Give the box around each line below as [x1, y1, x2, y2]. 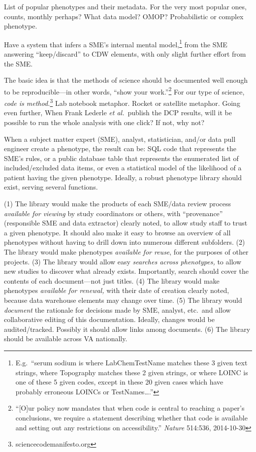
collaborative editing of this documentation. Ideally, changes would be [4, 314, 215, 324]
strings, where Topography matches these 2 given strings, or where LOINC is [15, 367, 248, 377]
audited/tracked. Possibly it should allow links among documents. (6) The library [4, 323, 251, 334]
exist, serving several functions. [4, 182, 98, 192]
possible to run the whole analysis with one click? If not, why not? [4, 117, 205, 127]
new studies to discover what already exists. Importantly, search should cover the [4, 266, 249, 276]
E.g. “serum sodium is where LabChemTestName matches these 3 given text [15, 357, 248, 367]
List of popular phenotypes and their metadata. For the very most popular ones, [4, 1, 247, 11]
